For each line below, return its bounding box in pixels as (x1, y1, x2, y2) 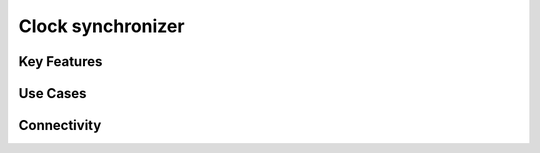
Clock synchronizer (18, 15, 185, 37)
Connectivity (18, 117, 102, 134)
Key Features (18, 53, 103, 70)
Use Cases (18, 85, 87, 102)
